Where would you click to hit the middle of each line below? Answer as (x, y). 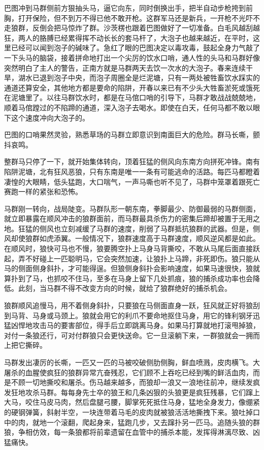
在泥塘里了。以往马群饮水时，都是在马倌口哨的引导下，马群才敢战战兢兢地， (132, 97)
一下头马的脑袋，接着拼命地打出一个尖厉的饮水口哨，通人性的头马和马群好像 (132, 57)
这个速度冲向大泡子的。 (50, 117)
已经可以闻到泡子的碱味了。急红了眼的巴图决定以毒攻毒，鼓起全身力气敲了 (135, 48)
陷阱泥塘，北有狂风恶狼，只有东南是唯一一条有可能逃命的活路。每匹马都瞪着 (132, 171)
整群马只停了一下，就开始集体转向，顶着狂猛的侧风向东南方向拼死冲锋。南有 (132, 161)
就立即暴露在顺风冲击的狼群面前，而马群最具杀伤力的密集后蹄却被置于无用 (128, 218)
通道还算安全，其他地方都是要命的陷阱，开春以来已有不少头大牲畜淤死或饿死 (132, 87)
